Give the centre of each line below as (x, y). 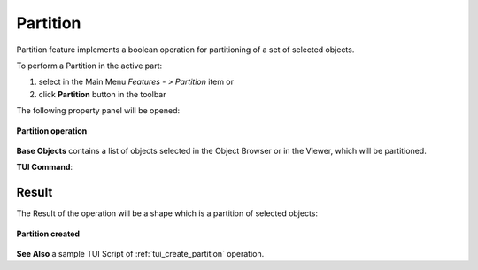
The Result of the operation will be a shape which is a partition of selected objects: (167, 213)
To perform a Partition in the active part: (89, 66)
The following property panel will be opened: (98, 111)
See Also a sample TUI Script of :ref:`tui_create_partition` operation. (140, 253)
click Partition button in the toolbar (102, 94)
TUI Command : (45, 167)
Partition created (48, 234)
